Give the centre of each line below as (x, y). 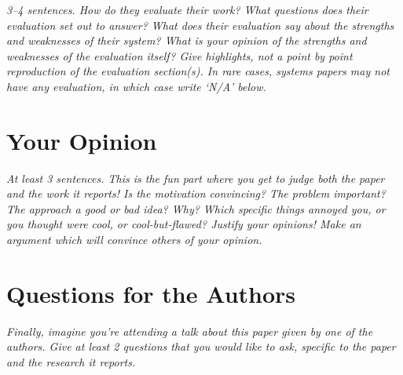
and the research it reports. (71, 361)
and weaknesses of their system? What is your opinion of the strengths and (187, 40)
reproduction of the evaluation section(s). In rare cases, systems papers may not (198, 71)
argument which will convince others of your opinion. (134, 240)
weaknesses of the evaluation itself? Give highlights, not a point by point (180, 55)
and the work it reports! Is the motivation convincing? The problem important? (196, 193)
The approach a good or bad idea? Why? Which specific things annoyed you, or (196, 208)
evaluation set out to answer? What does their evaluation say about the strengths (200, 25)
